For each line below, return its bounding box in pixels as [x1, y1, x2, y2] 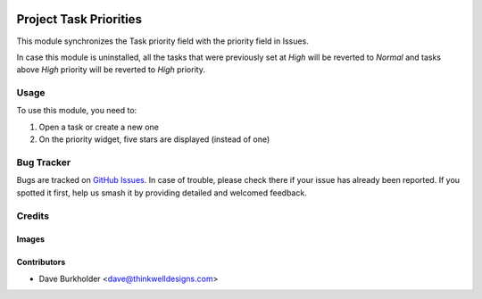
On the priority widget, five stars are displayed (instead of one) [38, 134, 270, 145]
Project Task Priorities [16, 12, 143, 27]
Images [16, 234, 45, 245]
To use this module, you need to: [16, 105, 137, 116]
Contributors [16, 257, 66, 268]
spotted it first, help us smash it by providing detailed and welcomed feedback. [16, 187, 307, 198]
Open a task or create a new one [38, 121, 160, 132]
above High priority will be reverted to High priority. [16, 64, 205, 75]
